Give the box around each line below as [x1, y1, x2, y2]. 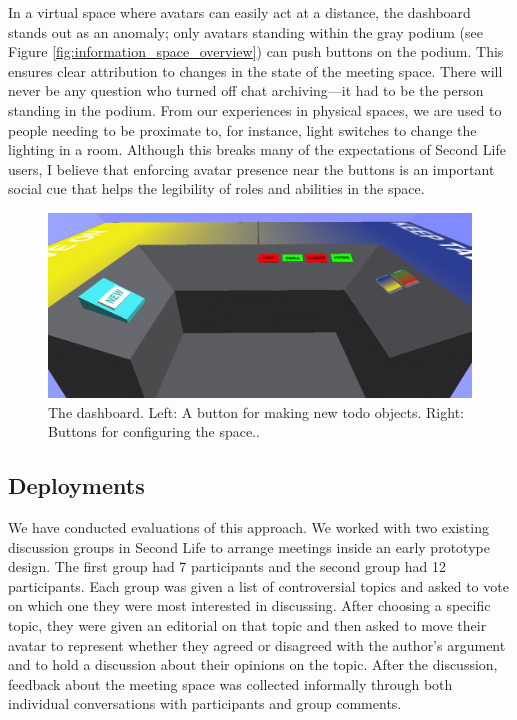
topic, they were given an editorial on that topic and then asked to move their [8, 614, 487, 635]
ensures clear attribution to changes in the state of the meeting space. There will [8, 60, 503, 81]
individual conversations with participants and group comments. [8, 693, 402, 714]
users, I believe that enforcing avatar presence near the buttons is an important [8, 158, 495, 179]
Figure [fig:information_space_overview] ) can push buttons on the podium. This [8, 41, 504, 62]
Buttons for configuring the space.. [48, 421, 261, 442]
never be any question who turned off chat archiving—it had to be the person [8, 80, 484, 101]
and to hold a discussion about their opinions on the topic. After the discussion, [8, 654, 498, 675]
